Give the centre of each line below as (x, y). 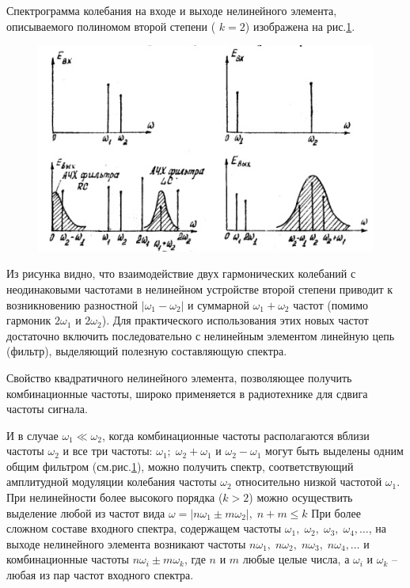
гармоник (29, 320)
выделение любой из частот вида (86, 512)
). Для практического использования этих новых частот (235, 320)
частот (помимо (331, 304)
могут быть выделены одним (334, 451)
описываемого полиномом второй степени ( (111, 26)
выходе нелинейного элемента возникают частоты (126, 543)
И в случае (32, 435)
